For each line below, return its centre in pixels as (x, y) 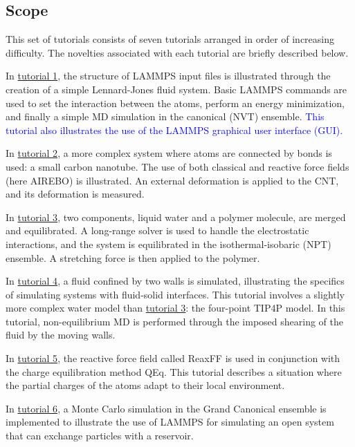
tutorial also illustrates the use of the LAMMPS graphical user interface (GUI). (174, 130)
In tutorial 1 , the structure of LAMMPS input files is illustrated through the (168, 76)
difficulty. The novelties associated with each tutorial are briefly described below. (177, 52)
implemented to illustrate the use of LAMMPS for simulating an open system (170, 422)
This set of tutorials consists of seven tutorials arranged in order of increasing (170, 39)
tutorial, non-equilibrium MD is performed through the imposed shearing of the (175, 321)
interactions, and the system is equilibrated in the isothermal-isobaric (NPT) (169, 244)
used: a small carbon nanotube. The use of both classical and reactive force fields (177, 166)
